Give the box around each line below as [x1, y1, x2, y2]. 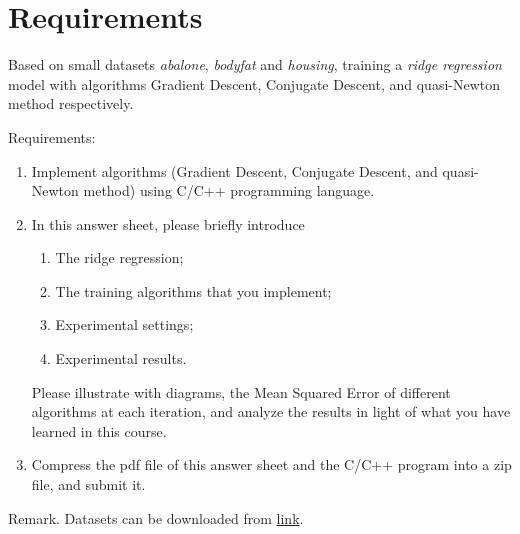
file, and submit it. [31, 474, 146, 495]
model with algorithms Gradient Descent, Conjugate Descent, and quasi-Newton [8, 73, 501, 94]
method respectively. [8, 93, 134, 114]
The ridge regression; [55, 247, 184, 268]
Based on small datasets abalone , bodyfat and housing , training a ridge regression [8, 54, 502, 75]
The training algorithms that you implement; [55, 280, 332, 301]
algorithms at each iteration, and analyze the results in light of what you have [31, 401, 511, 422]
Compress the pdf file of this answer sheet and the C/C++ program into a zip [31, 454, 512, 475]
